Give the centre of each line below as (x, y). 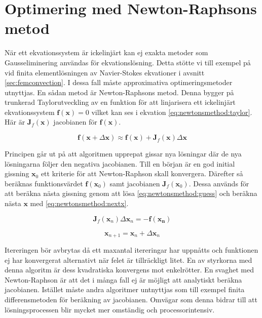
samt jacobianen (135, 183)
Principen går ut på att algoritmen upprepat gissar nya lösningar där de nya (123, 154)
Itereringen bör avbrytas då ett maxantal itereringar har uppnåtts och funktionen (132, 250)
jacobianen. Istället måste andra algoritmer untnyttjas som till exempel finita (125, 289)
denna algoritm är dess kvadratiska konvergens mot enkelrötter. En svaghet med (129, 270)
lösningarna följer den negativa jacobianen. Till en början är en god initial (120, 163)
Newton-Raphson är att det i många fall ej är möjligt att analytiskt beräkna (123, 279)
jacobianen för (75, 122)
